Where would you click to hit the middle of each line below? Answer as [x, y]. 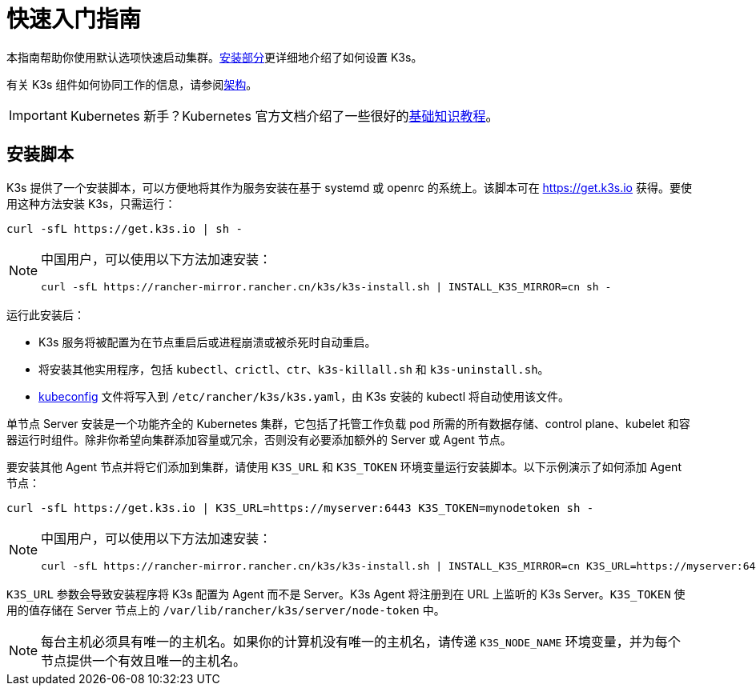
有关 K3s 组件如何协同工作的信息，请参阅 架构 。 [132, 84]
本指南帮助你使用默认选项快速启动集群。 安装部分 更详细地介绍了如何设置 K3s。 [215, 57]
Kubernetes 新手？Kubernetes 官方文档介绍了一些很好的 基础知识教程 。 [284, 116]
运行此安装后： [46, 314]
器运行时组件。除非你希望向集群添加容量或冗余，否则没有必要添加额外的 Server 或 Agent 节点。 [259, 439]
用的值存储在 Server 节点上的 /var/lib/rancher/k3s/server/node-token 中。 [226, 610]
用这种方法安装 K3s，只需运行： [91, 203]
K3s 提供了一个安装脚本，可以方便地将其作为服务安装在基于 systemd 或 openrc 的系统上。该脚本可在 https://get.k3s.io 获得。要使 [349, 187]
